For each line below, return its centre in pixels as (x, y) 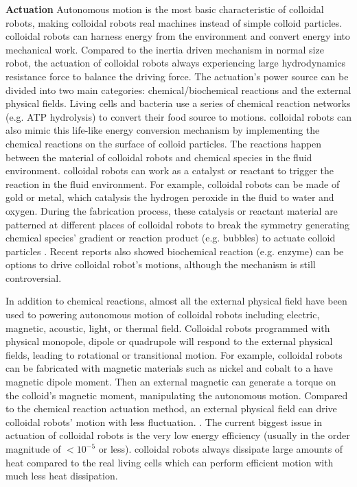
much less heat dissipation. (62, 476)
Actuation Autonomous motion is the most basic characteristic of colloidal (165, 9)
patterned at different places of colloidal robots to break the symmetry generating (177, 224)
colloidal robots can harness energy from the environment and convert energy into (178, 36)
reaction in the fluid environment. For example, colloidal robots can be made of (173, 183)
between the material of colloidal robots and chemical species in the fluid (159, 157)
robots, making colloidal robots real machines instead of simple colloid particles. (174, 22)
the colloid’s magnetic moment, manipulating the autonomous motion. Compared (177, 395)
